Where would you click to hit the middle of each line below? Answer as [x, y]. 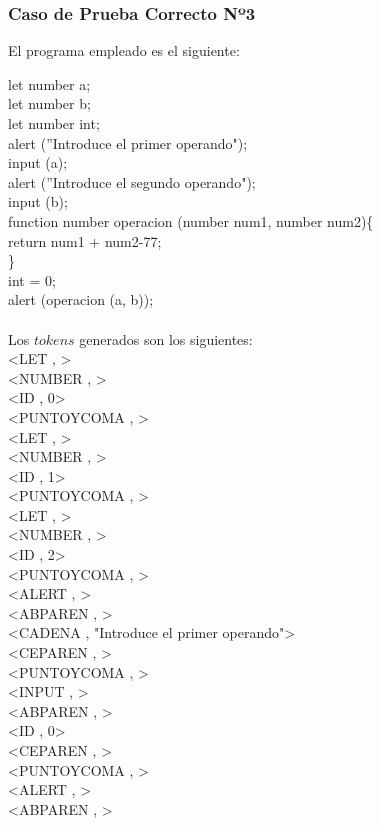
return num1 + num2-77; [85, 240]
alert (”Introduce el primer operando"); [128, 142]
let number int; [54, 123]
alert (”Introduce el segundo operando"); [132, 181]
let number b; [49, 103]
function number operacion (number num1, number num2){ [191, 220]
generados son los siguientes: [166, 338]
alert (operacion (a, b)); [81, 299]
